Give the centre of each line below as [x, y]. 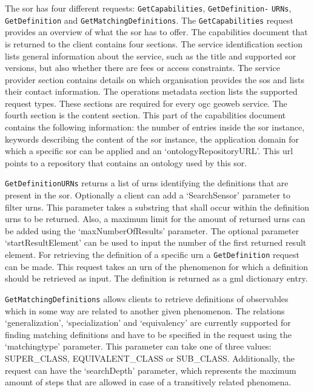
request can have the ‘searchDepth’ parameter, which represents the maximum [151, 370]
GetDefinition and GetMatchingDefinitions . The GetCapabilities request [149, 20]
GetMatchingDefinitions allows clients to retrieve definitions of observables [147, 298]
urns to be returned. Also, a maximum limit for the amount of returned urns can [155, 219]
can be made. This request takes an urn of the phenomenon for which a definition [157, 266]
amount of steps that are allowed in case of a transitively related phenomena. [148, 382]
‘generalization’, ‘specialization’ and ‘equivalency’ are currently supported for [148, 323]
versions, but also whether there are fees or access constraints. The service [142, 68]
